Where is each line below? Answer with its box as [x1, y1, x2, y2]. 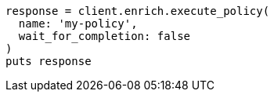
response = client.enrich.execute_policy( [5, 5, 270, 17]
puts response [5, 55, 92, 67]
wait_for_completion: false [18, 30, 191, 42]
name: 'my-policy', [18, 17, 138, 30]
